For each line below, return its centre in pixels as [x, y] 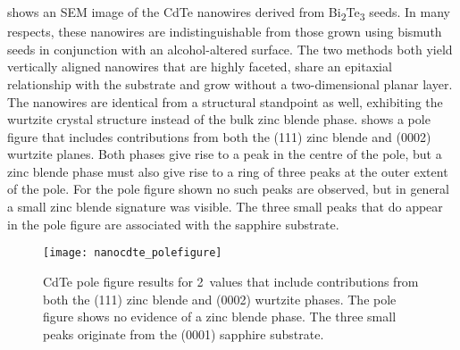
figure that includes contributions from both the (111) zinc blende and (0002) [219, 136]
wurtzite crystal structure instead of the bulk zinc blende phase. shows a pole [219, 119]
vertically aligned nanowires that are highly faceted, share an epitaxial [200, 67]
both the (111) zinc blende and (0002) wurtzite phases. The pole [220, 299]
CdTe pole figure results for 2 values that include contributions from [231, 281]
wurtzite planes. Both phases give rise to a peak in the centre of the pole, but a [225, 154]
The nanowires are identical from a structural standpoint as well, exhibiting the [225, 101]
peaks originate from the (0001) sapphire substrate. [184, 333]
